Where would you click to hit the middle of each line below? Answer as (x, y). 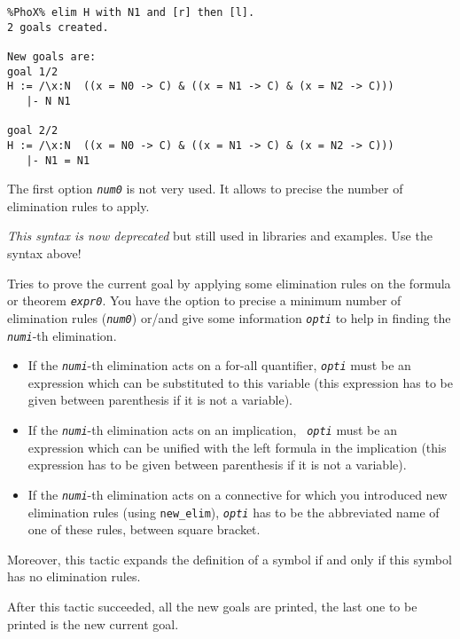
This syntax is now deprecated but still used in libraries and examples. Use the (220, 236)
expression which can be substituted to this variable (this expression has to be (240, 382)
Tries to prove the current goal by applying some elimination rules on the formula (229, 283)
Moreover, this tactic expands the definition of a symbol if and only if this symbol (230, 559)
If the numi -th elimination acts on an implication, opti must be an (212, 430)
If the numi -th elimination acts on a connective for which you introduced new (238, 494)
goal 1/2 (33, 71)
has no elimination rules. (74, 576)
